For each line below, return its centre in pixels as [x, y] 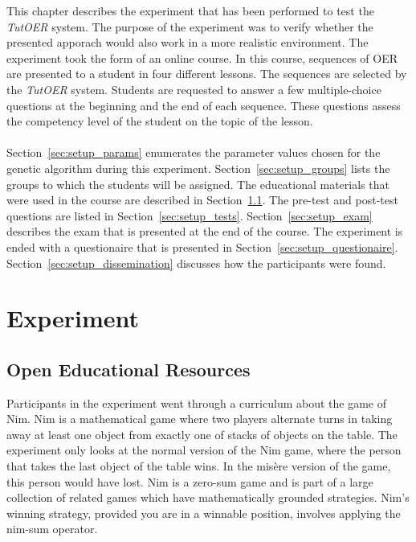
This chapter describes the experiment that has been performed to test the [190, 10]
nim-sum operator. [52, 529]
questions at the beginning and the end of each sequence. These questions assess [204, 105]
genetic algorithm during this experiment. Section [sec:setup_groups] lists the [198, 168]
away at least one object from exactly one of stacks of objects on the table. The [202, 434]
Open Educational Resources [128, 369]
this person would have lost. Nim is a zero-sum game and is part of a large [190, 481]
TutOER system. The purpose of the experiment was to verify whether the [190, 26]
